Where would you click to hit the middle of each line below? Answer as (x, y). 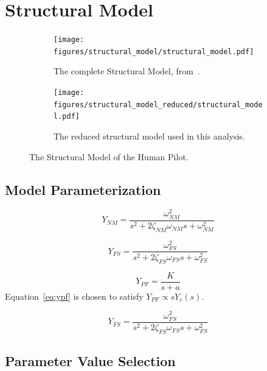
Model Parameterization (83, 189)
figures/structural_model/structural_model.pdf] (154, 51)
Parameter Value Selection (90, 360)
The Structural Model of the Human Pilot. (109, 156)
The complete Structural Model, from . (127, 71)
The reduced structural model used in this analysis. (149, 136)
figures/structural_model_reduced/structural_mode (158, 104)
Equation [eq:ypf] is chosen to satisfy (74, 296)
